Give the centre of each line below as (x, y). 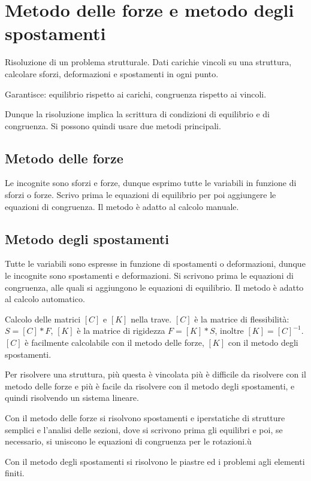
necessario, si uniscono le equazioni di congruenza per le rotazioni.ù (128, 441)
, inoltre (229, 331)
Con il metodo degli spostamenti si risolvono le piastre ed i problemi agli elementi (155, 461)
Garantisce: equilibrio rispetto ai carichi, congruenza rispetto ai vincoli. (136, 94)
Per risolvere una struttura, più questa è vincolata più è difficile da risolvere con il (155, 374)
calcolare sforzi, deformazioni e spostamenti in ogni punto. (112, 73)
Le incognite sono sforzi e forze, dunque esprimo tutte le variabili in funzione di (151, 183)
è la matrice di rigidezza (121, 331)
